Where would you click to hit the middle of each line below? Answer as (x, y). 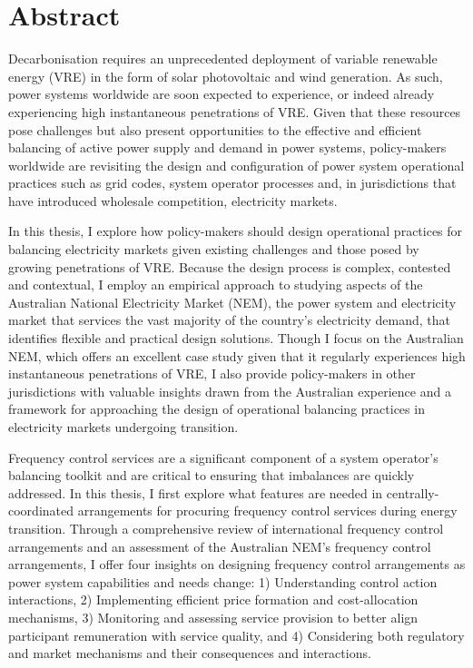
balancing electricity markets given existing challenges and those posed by (214, 249)
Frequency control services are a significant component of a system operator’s (223, 457)
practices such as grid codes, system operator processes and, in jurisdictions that (232, 183)
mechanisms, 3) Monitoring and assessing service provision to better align (213, 617)
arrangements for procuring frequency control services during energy (267, 511)
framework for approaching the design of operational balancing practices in (217, 409)
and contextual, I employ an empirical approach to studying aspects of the (216, 285)
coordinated (41, 511)
